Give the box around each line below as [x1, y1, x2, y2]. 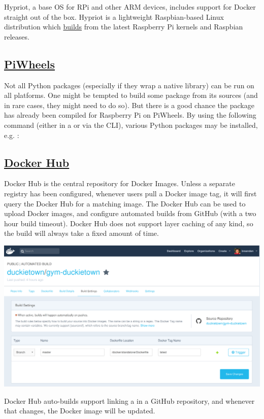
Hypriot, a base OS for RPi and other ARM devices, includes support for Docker [4, 2, 256, 12]
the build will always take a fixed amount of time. [4, 228, 159, 238]
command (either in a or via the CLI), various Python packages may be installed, [4, 119, 258, 130]
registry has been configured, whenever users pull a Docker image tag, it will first [4, 188, 257, 198]
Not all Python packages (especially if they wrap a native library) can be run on [4, 80, 254, 90]
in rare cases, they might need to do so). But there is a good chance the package [4, 99, 254, 110]
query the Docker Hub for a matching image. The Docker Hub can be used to [4, 198, 246, 208]
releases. [4, 31, 29, 42]
